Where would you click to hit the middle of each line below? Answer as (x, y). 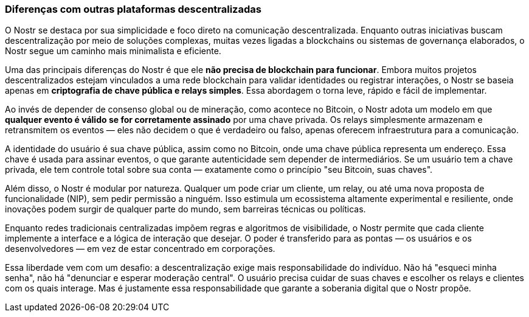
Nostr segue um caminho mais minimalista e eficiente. (113, 51)
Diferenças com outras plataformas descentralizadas (133, 9)
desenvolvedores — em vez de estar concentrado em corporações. (140, 249)
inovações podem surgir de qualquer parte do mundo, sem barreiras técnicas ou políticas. (185, 209)
